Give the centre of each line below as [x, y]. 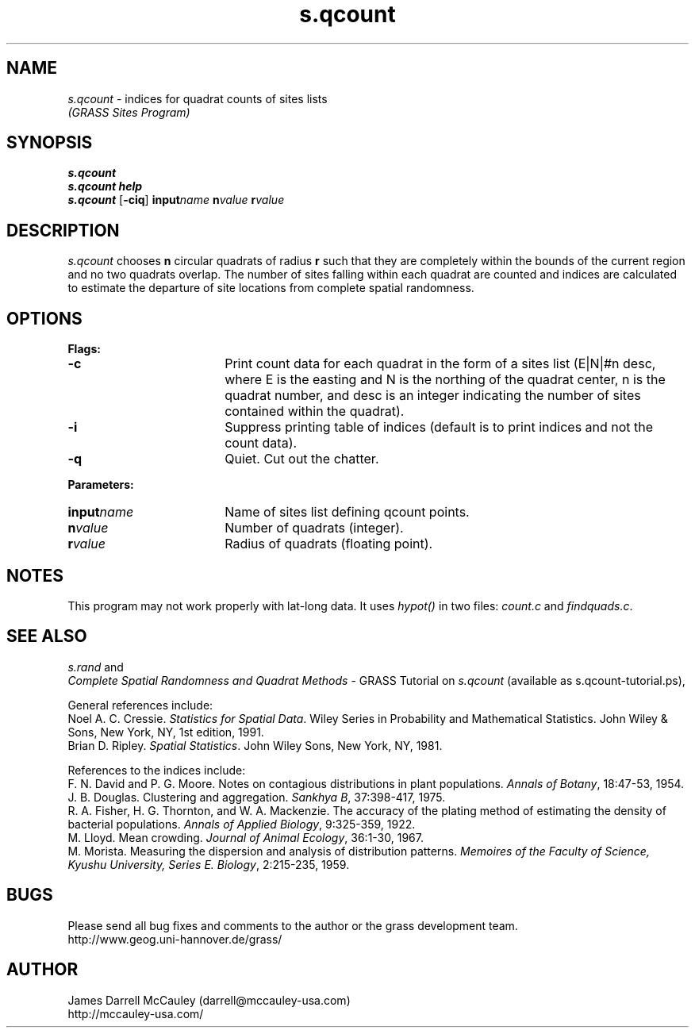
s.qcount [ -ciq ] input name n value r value [176, 200]
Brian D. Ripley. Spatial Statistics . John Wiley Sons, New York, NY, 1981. [255, 745]
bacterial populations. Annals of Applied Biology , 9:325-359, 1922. [242, 824]
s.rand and [96, 667]
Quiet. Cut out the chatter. [302, 459]
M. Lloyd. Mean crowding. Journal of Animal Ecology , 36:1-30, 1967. [246, 837]
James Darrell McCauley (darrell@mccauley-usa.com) [209, 1000]
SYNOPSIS [50, 143]
